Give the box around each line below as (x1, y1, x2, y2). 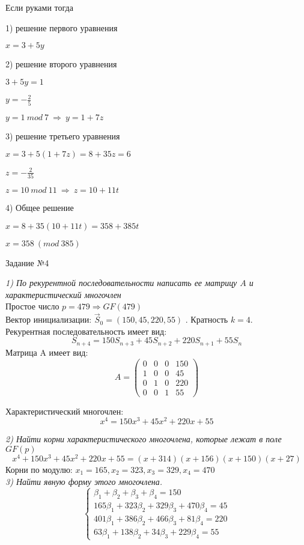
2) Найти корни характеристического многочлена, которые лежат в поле (5, 433, 282, 445)
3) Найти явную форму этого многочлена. (5, 475, 163, 487)
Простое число (5, 300, 59, 312)
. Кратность (185, 313, 228, 326)
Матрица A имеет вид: (5, 346, 88, 358)
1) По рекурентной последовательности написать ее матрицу (5, 276, 237, 289)
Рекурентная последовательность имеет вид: (5, 324, 167, 337)
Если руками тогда (5, 1, 73, 13)
